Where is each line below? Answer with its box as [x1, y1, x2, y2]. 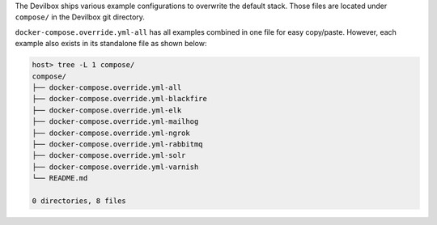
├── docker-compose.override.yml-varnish [32, 162, 199, 172]
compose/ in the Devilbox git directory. [15, 12, 146, 22]
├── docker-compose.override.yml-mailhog [32, 117, 199, 126]
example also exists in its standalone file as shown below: [15, 39, 207, 49]
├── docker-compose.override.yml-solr [32, 151, 186, 160]
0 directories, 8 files [32, 196, 127, 206]
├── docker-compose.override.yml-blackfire [32, 94, 208, 104]
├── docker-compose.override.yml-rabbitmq [32, 139, 203, 149]
